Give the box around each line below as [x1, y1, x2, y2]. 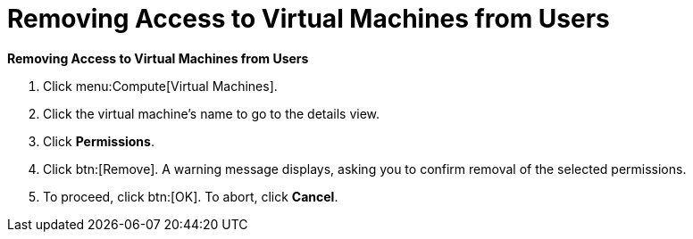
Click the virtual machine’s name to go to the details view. [43, 105, 380, 121]
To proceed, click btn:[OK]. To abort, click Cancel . [43, 188, 338, 204]
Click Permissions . [43, 133, 154, 149]
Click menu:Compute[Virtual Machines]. [43, 78, 278, 94]
